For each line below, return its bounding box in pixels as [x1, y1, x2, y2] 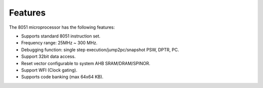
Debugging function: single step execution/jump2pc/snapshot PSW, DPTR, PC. [21, 47, 179, 53]
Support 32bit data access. [21, 53, 76, 59]
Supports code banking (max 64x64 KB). [21, 74, 104, 80]
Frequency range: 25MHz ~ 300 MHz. [21, 40, 97, 46]
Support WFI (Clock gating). [21, 67, 77, 73]
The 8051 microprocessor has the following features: [9, 24, 115, 30]
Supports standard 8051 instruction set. [21, 33, 101, 39]
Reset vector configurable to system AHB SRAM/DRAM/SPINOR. [21, 60, 150, 66]
